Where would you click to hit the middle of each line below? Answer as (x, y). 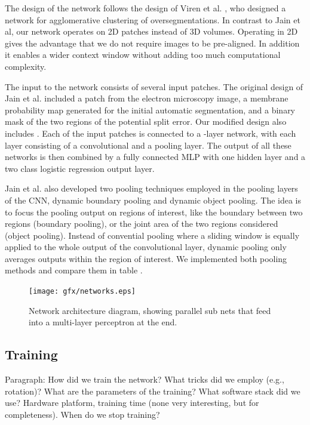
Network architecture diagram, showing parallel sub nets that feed (150, 310)
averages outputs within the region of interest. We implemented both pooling (146, 258)
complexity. (26, 66)
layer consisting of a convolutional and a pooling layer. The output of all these (148, 145)
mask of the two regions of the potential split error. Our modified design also (146, 121)
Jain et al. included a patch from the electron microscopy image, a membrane (147, 98)
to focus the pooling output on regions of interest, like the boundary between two (154, 212)
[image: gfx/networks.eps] (82, 292)
